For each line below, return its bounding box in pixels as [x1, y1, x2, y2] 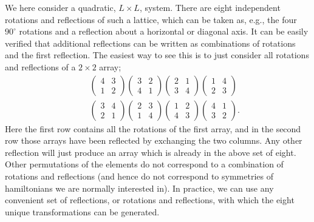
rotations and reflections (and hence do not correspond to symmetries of [5, 170, 273, 182]
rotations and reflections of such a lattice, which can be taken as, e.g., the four [5, 13, 297, 25]
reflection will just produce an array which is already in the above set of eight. [5, 146, 296, 158]
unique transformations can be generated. [5, 205, 160, 218]
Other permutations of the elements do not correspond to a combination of [5, 158, 284, 170]
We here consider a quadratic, [5, 1, 116, 13]
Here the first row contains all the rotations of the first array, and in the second [5, 122, 301, 135]
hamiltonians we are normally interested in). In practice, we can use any [5, 181, 274, 194]
